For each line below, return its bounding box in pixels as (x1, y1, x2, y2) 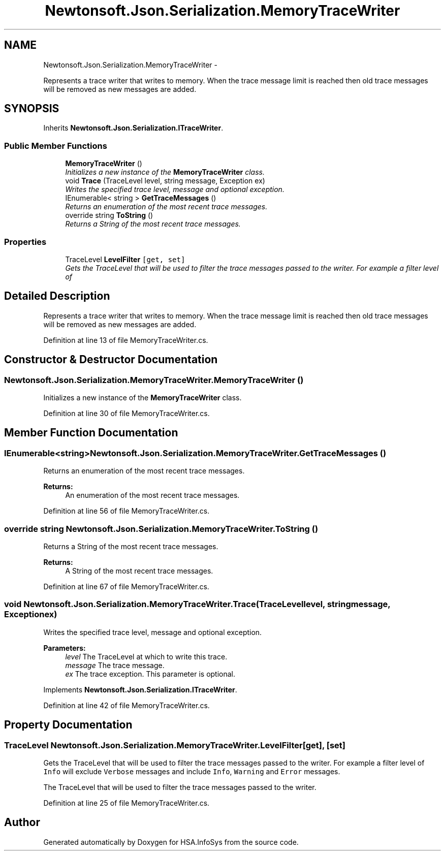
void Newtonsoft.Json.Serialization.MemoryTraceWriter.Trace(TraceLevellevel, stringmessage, (4, 599, 391, 610)
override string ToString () (65, 211, 153, 220)
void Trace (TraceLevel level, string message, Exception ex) (65, 176, 265, 185)
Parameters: (43, 643, 86, 652)
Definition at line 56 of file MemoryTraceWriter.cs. (43, 506, 210, 516)
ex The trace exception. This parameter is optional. (65, 669, 236, 678)
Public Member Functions (4, 140, 107, 151)
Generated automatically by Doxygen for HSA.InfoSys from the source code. (43, 837, 299, 846)
